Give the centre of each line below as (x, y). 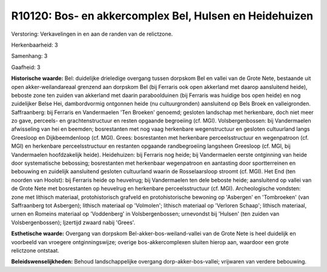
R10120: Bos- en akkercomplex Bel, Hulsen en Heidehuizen (162, 16)
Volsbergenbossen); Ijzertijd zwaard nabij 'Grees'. (73, 222)
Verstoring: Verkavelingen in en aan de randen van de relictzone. (92, 34)
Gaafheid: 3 (26, 67)
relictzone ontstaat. (35, 250)
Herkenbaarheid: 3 (35, 45)
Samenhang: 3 (29, 56)
